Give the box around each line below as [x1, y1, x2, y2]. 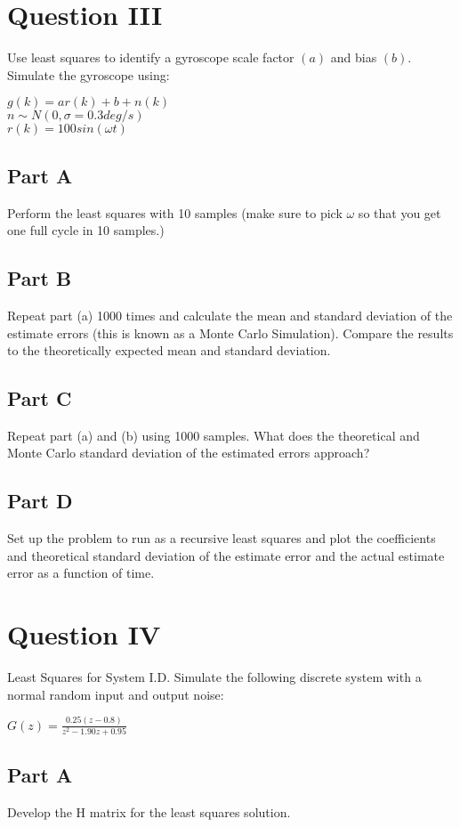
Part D [7, 487, 73, 515]
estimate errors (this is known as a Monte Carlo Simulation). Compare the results [7, 323, 454, 342]
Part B [7, 264, 72, 292]
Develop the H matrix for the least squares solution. [7, 803, 291, 822]
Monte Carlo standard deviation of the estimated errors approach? [7, 443, 370, 462]
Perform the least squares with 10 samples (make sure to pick [7, 203, 343, 222]
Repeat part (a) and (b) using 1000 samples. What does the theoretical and [7, 426, 420, 444]
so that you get [358, 203, 441, 222]
